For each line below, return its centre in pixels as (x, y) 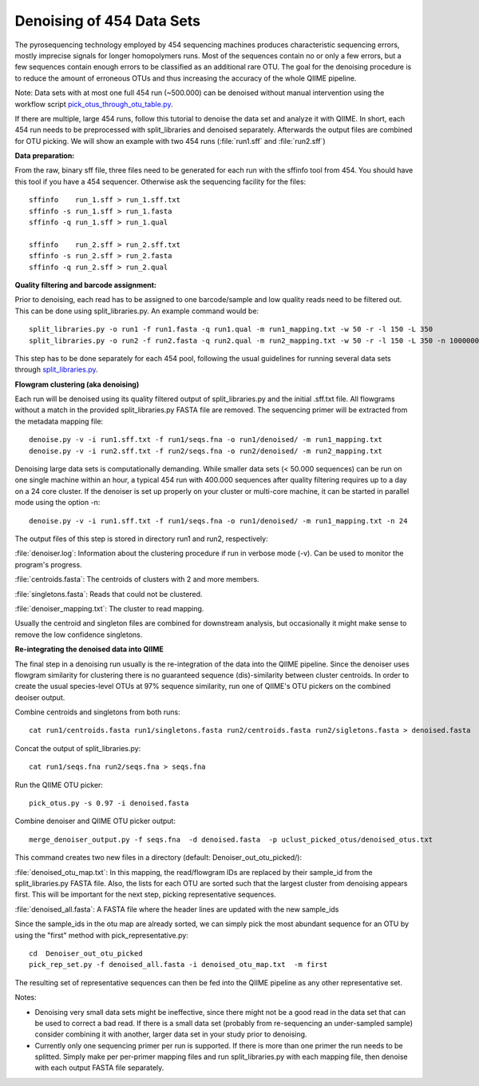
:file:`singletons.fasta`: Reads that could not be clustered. (109, 594)
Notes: (26, 997)
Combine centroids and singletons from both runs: (98, 712)
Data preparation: (45, 156)
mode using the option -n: (57, 503)
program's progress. (49, 564)
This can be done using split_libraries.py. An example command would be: (137, 311)
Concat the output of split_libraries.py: (78, 748)
